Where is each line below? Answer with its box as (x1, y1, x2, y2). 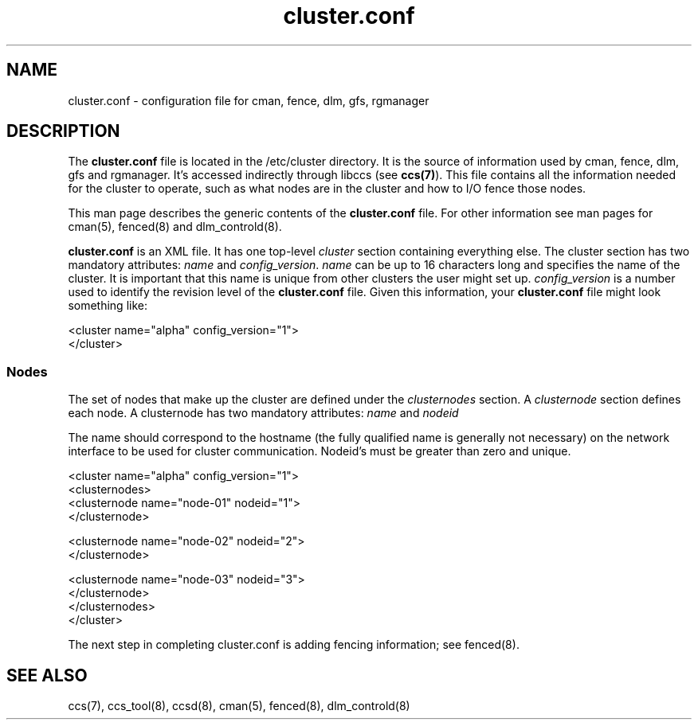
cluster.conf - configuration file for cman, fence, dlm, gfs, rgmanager (68, 93, 429, 107)
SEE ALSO (6, 665, 88, 685)
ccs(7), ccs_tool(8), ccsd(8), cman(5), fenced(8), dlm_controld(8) (68, 699, 410, 713)
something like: (68, 299, 147, 313)
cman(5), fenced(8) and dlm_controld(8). (68, 220, 282, 234)
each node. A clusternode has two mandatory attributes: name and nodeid (68, 406, 459, 420)
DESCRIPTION (6, 121, 120, 142)
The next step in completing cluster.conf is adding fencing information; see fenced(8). (68, 638, 520, 652)
